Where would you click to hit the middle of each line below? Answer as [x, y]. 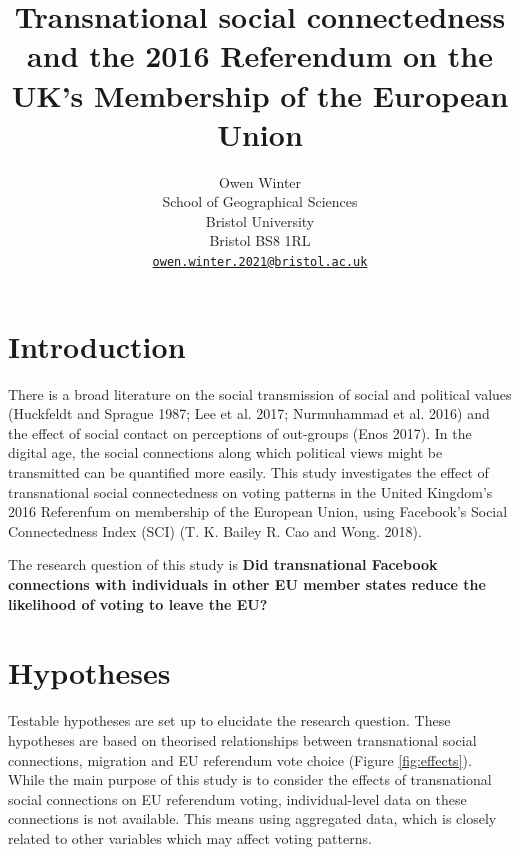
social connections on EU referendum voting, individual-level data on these [237, 798]
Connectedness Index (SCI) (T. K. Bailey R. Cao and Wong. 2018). [215, 530]
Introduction [97, 345]
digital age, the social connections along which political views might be [225, 452]
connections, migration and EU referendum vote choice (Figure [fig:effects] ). [240, 759]
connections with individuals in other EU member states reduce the [247, 584]
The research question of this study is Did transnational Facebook [223, 564]
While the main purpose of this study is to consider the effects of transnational [250, 779]
